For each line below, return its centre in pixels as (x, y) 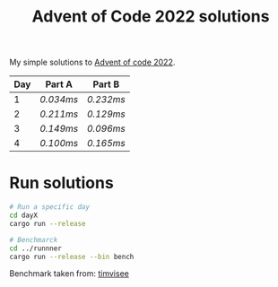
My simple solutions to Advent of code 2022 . (92, 62)
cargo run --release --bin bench (72, 257)
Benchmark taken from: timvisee (69, 274)
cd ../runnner (36, 248)
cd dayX (24, 215)
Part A (59, 84)
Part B (106, 84)
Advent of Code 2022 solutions (151, 17)
